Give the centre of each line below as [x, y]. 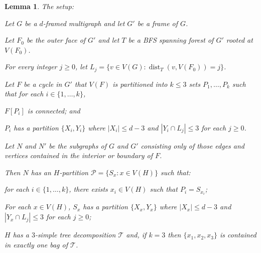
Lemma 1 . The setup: [39, 6]
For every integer [31, 67]
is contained [238, 235]
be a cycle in [43, 84]
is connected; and [54, 111]
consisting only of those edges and [193, 145]
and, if [136, 235]
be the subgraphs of [78, 145]
